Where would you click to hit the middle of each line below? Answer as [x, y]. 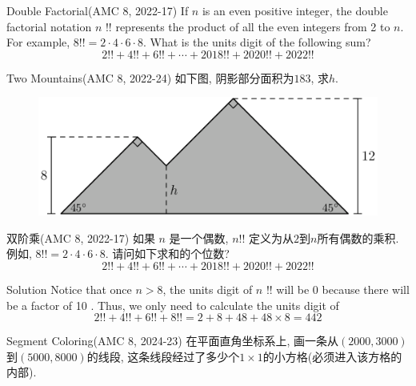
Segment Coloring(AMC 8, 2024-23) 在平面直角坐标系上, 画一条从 [172, 341]
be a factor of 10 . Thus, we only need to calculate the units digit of [173, 305]
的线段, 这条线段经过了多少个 [163, 356]
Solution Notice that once [69, 289]
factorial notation [49, 26]
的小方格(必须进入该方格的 [332, 356]
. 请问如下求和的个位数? [167, 253]
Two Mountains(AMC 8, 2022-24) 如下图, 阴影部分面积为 [150, 77]
